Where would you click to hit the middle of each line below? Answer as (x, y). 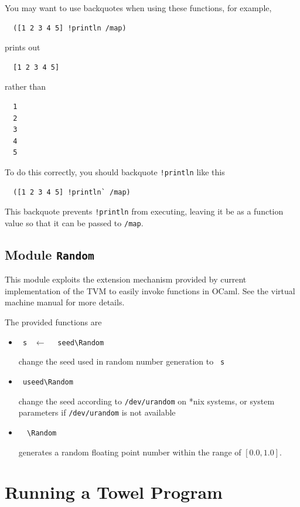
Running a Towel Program (114, 492)
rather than (25, 86)
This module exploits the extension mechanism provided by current (126, 279)
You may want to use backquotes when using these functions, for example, (138, 8)
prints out (23, 47)
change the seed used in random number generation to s (122, 361)
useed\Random (48, 382)
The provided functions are (53, 322)
